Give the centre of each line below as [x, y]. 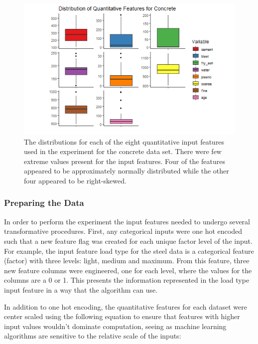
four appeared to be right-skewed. [75, 180]
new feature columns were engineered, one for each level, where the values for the [128, 270]
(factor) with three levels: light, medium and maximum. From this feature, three [127, 260]
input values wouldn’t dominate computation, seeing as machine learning [115, 326]
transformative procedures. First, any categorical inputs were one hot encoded [123, 231]
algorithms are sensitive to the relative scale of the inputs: [93, 336]
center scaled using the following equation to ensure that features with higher [122, 316]
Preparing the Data [44, 203]
